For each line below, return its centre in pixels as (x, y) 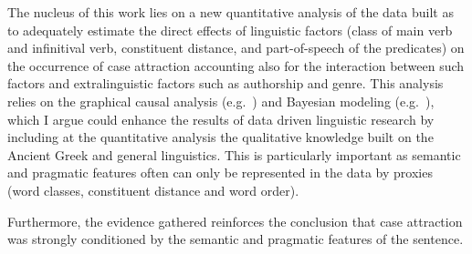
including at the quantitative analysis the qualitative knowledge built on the (220, 137)
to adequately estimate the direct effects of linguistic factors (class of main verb (230, 30)
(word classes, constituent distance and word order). (153, 190)
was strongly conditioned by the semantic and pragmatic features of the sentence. (236, 239)
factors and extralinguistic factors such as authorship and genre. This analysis (226, 83)
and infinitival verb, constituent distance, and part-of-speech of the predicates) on (236, 48)
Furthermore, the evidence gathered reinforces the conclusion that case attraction (235, 221)
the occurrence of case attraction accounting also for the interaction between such (236, 65)
